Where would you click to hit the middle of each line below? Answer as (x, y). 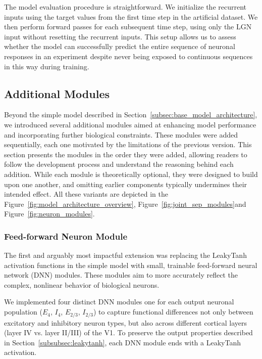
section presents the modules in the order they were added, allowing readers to (126, 154)
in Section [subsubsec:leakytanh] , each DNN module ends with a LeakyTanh (122, 342)
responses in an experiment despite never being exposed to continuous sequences (128, 56)
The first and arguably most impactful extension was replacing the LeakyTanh (125, 255)
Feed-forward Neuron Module (66, 236)
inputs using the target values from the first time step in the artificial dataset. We (131, 16)
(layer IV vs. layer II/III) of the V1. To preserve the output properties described (128, 332)
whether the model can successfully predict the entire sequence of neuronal (120, 46)
